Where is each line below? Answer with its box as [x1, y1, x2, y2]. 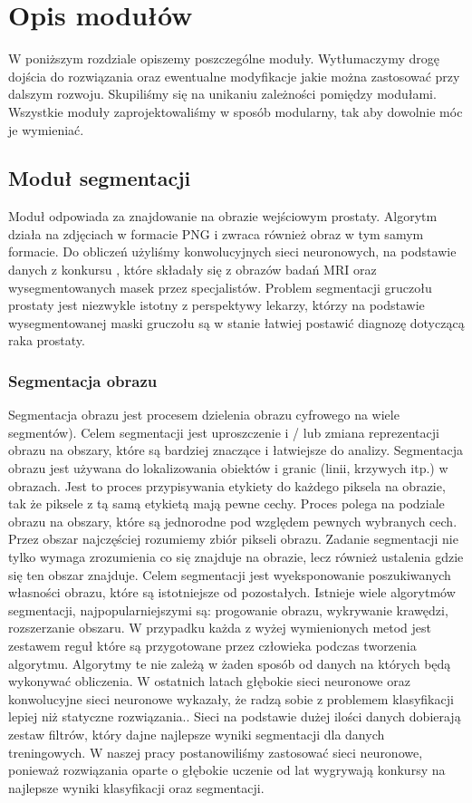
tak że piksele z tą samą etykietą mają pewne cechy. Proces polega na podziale [8, 494, 445, 513]
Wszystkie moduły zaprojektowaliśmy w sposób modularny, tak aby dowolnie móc [8, 102, 463, 121]
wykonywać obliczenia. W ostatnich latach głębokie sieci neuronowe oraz [8, 672, 410, 691]
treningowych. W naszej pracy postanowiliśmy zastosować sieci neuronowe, [8, 742, 423, 761]
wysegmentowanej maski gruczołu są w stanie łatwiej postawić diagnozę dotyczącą [8, 313, 465, 332]
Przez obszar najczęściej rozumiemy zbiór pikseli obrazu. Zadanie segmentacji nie [8, 529, 458, 548]
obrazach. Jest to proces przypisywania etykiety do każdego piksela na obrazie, [8, 476, 446, 495]
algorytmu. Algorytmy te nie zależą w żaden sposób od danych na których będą [8, 653, 451, 672]
